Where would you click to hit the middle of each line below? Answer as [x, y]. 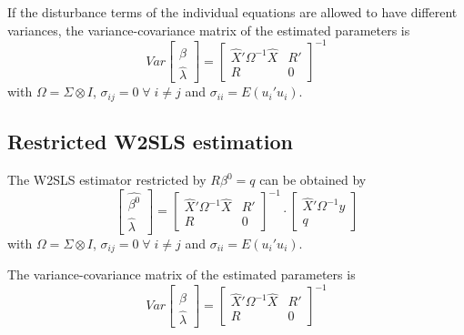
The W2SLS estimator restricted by [107, 180]
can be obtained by [313, 180]
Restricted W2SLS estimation [150, 142]
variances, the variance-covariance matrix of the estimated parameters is [209, 30]
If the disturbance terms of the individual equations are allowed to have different [232, 12]
